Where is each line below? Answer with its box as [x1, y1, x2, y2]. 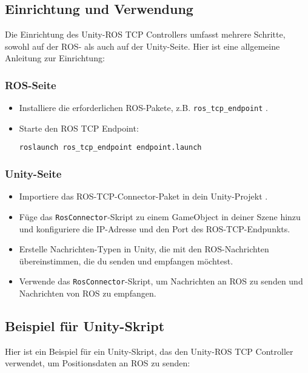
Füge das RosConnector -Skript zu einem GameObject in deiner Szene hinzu [19, 210, 301, 223]
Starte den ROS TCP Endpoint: [19, 121, 139, 134]
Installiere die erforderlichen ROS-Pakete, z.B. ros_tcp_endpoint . [19, 101, 268, 114]
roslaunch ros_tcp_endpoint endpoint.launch [19, 143, 202, 152]
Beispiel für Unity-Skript [5, 317, 165, 335]
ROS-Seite [5, 77, 56, 92]
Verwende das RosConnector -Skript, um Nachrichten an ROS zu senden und [19, 275, 303, 287]
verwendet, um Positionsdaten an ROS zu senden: [5, 357, 190, 369]
